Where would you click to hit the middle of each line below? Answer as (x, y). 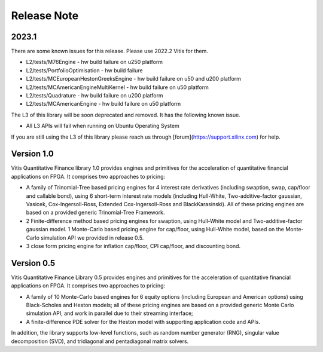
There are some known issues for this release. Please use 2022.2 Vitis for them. (110, 51)
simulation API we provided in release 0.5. (92, 238)
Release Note (45, 16)
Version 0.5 (33, 263)
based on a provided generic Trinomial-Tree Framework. (95, 213)
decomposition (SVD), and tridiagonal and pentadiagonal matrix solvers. (100, 341)
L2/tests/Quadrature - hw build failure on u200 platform (95, 96)
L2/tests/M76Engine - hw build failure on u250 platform (95, 62)
